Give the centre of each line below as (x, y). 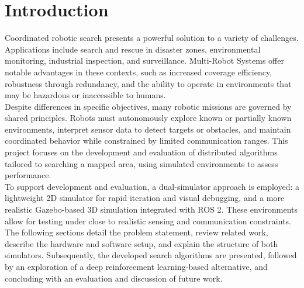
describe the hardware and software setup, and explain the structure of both (141, 243)
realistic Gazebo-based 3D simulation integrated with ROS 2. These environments (151, 209)
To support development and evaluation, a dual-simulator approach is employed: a (152, 186)
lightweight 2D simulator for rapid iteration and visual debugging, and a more (145, 198)
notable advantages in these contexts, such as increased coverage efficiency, (139, 72)
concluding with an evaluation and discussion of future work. (114, 278)
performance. (28, 175)
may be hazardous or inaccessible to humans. (85, 95)
